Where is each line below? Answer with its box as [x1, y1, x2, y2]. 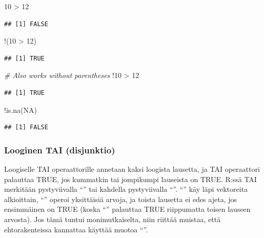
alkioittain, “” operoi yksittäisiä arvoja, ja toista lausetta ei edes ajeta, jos [4, 193, 237, 204]
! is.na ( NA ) [4, 104, 37, 115]
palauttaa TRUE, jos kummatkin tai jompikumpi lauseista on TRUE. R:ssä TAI [4, 173, 257, 184]
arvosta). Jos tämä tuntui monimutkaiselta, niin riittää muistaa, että [4, 213, 221, 224]
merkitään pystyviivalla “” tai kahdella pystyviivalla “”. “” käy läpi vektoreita [4, 184, 248, 194]
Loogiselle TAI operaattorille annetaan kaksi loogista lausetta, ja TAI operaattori [4, 163, 260, 174]
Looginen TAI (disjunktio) [4, 143, 115, 156]
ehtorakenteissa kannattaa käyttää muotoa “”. [4, 224, 148, 234]
